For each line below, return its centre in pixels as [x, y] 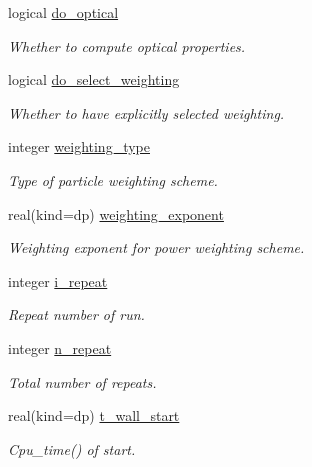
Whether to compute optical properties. [127, 45]
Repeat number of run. [76, 314]
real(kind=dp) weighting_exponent [116, 213]
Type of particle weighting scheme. [113, 179]
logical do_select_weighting [94, 79]
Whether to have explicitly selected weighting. [146, 112]
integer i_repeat [58, 280]
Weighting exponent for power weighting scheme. [156, 247]
